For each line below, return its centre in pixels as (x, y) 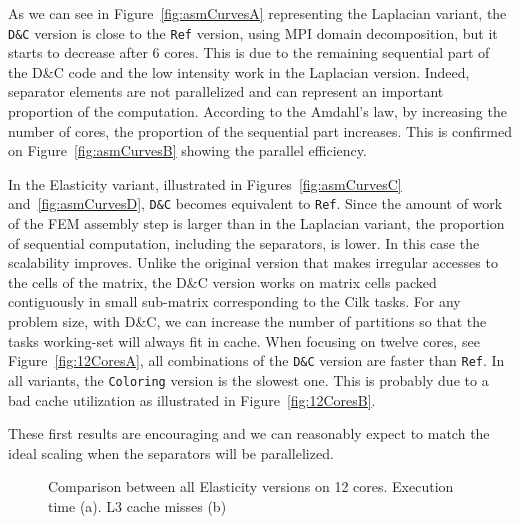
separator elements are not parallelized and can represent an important (226, 91)
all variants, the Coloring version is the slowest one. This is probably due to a (248, 379)
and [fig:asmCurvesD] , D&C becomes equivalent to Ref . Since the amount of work (255, 203)
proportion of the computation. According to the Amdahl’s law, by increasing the (257, 111)
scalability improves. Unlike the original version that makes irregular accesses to (253, 262)
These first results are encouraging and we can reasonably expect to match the (249, 433)
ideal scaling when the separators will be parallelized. (171, 452)
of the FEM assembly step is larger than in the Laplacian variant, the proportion (256, 223)
